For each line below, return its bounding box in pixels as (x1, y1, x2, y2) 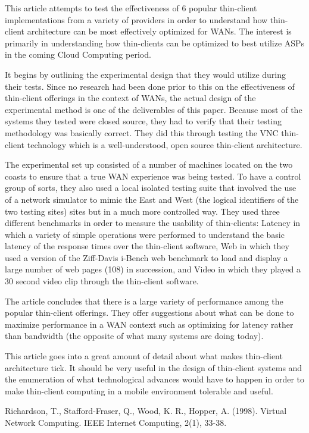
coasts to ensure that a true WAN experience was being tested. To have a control (5, 170, 301, 182)
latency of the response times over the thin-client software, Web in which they (5, 240, 289, 252)
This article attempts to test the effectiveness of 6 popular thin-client (5, 2, 257, 14)
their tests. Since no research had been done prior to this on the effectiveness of (5, 80, 295, 92)
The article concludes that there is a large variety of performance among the (5, 294, 283, 307)
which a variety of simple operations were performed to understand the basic (5, 228, 285, 240)
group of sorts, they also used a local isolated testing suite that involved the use (5, 181, 296, 194)
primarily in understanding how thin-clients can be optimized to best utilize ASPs (5, 36, 305, 49)
